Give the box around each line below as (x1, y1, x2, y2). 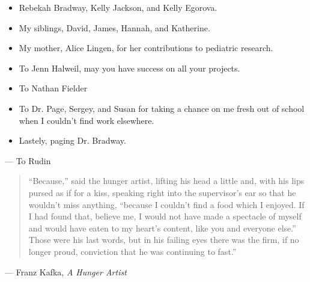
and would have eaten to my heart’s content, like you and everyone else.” (28, 221, 296, 234)
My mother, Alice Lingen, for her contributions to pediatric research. (19, 41, 273, 54)
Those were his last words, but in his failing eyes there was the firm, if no (28, 233, 299, 246)
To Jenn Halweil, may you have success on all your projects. (19, 61, 240, 74)
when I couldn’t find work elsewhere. (19, 114, 154, 126)
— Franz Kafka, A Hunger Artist (5, 265, 127, 278)
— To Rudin (5, 154, 51, 167)
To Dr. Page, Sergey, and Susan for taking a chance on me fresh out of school (19, 102, 305, 114)
